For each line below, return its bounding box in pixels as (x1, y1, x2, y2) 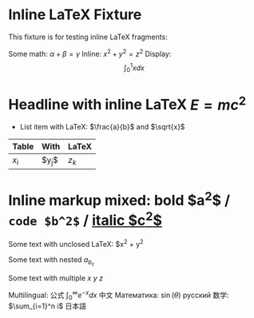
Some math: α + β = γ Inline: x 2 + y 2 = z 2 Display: (8, 47, 172, 58)
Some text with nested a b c (8, 254, 95, 267)
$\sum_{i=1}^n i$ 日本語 (8, 301, 86, 311)
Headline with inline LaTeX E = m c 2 (8, 93, 246, 113)
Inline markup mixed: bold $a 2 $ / (8, 188, 230, 209)
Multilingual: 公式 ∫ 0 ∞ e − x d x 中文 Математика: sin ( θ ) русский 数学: (8, 288, 229, 301)
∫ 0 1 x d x (123, 62, 145, 74)
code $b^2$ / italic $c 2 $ (8, 209, 162, 229)
